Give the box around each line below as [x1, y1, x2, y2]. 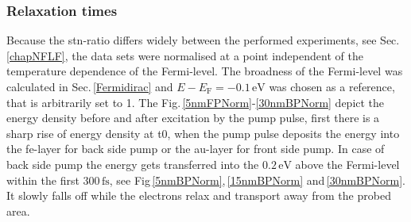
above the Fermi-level [295, 155, 400, 172]
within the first [6, 171, 79, 188]
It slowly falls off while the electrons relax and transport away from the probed [6, 187, 391, 204]
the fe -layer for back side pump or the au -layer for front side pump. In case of [6, 140, 385, 157]
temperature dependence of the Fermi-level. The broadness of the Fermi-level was [6, 63, 403, 79]
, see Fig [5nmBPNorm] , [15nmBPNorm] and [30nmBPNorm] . [109, 171, 405, 188]
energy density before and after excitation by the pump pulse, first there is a [6, 109, 380, 126]
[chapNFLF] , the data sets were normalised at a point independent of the [6, 47, 363, 63]
